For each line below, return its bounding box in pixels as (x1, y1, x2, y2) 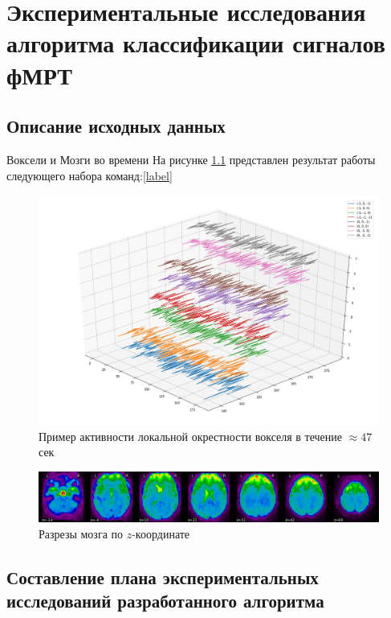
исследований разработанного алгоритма (6, 587, 324, 612)
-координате (132, 525, 190, 542)
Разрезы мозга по (39, 525, 124, 542)
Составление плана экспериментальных (6, 564, 319, 589)
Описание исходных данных (6, 113, 226, 138)
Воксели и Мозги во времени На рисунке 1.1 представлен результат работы (6, 150, 376, 167)
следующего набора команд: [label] (6, 167, 173, 183)
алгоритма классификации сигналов (6, 27, 385, 60)
